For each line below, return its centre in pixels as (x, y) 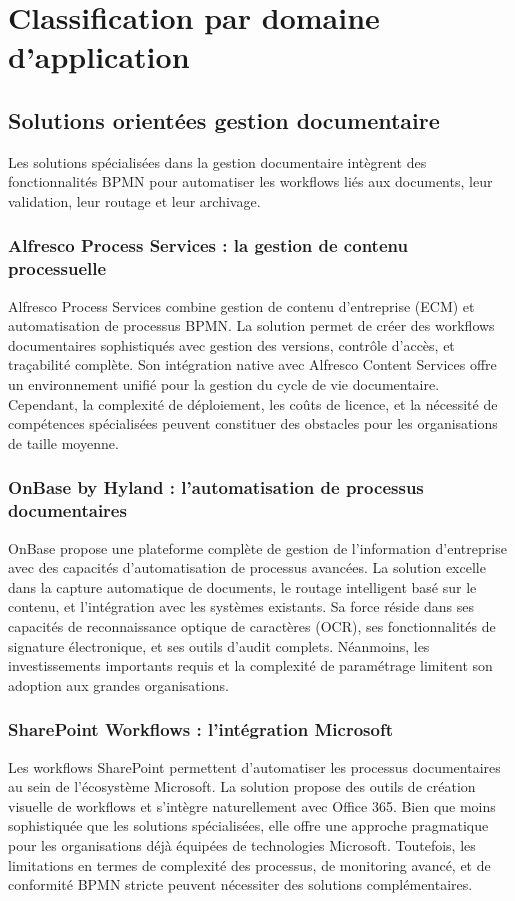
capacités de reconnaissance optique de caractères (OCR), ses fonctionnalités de (252, 625)
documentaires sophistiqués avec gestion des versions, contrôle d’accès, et (231, 344)
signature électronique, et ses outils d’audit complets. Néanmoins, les (219, 645)
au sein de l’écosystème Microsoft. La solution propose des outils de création (242, 786)
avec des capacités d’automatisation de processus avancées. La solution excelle (247, 567)
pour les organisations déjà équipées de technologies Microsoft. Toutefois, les (242, 844)
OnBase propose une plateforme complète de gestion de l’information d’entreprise (257, 547)
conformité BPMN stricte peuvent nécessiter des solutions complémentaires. (240, 884)
